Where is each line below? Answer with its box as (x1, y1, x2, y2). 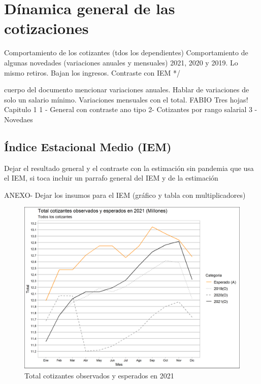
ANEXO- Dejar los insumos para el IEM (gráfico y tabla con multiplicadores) (4, 189, 246, 200)
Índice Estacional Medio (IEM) (4, 138, 172, 154)
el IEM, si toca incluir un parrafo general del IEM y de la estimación (4, 172, 218, 183)
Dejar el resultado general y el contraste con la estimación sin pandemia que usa (4, 162, 254, 173)
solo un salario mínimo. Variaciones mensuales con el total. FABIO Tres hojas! (4, 94, 248, 104)
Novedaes (4, 114, 33, 124)
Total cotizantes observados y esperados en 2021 (24, 370, 174, 381)
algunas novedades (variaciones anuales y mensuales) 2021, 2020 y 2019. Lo (4, 57, 238, 67)
